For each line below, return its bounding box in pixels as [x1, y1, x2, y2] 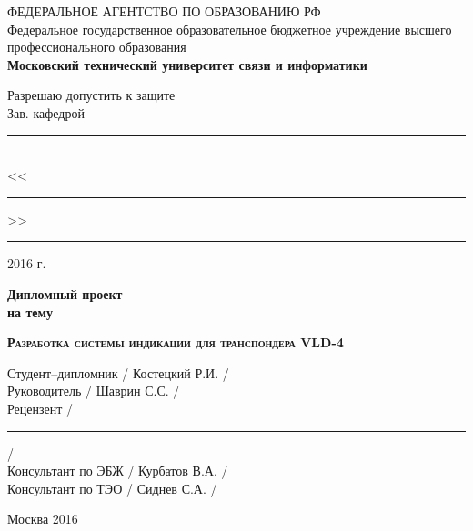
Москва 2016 [7, 509, 78, 528]
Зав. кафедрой [7, 103, 85, 122]
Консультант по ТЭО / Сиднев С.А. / [7, 478, 217, 497]
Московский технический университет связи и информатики [7, 55, 367, 74]
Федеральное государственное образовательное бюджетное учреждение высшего [7, 19, 452, 38]
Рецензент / [7, 398, 74, 417]
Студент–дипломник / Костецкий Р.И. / [7, 363, 229, 382]
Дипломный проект [7, 284, 123, 303]
